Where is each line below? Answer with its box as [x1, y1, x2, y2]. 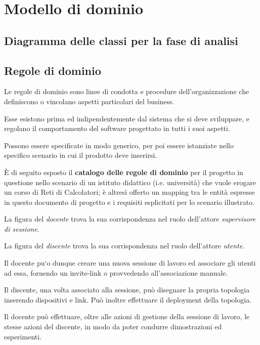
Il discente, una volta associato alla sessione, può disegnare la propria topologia [4, 284, 250, 295]
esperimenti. [4, 331, 42, 341]
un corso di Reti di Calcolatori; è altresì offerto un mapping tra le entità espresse [4, 187, 255, 197]
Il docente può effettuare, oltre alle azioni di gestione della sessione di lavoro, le [4, 311, 250, 322]
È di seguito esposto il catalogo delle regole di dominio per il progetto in [4, 166, 243, 177]
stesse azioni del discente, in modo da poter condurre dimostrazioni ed [4, 321, 222, 332]
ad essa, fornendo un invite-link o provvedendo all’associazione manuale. [4, 267, 228, 278]
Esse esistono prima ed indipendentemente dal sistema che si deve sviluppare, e [4, 113, 250, 123]
